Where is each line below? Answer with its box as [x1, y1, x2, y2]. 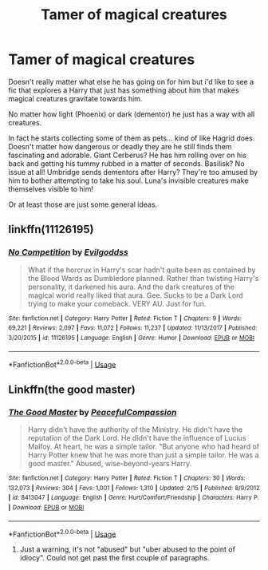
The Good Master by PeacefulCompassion [8, 406, 177, 418]
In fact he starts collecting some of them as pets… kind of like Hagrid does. [8, 133, 255, 143]
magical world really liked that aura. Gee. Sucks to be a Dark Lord [27, 290, 243, 300]
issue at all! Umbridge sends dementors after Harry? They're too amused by [8, 167, 258, 176]
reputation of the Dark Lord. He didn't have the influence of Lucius [27, 433, 246, 442]
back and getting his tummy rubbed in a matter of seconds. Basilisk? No [8, 158, 245, 168]
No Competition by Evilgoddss [8, 247, 129, 258]
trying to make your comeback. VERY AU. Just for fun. [27, 299, 207, 308]
